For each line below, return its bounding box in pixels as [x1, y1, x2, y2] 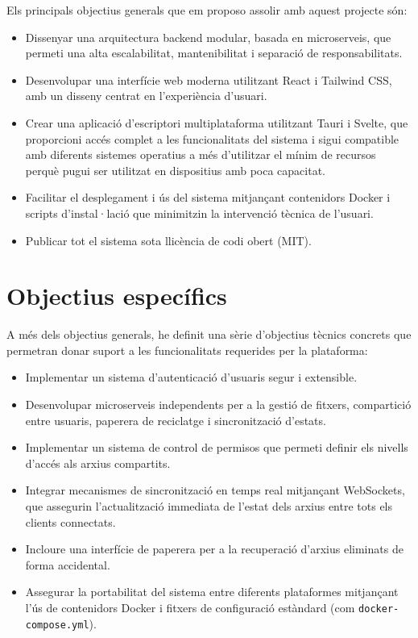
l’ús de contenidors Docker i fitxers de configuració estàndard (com [25, 598, 355, 615]
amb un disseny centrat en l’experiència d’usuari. [25, 87, 267, 104]
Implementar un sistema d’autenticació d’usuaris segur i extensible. [25, 369, 358, 386]
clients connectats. [25, 513, 116, 530]
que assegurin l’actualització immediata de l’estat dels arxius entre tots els [25, 498, 393, 514]
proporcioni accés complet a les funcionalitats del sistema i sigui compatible [25, 130, 399, 147]
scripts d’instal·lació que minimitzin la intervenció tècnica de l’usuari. [25, 204, 374, 221]
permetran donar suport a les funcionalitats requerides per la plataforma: [6, 341, 368, 358]
